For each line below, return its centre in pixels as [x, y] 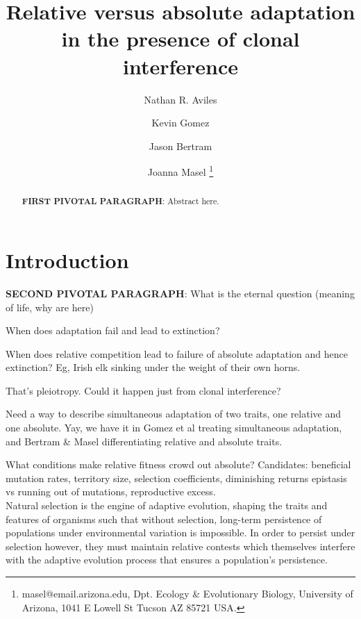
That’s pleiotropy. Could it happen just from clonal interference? [143, 390]
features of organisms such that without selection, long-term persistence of [164, 519]
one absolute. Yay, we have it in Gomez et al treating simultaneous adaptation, [174, 428]
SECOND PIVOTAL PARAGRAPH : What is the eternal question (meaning [180, 293]
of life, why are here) [50, 307]
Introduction [67, 259]
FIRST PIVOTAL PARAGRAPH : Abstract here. [120, 201]
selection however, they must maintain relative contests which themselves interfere [180, 546]
